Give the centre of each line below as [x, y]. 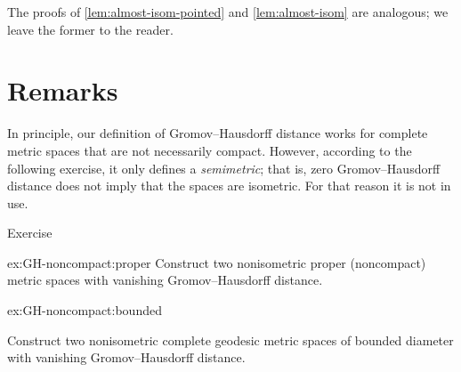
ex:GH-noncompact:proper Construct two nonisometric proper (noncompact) [217, 262]
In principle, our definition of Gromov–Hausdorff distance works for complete [218, 133]
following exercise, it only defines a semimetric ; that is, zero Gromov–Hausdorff [224, 168]
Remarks [63, 90]
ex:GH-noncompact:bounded [85, 310]
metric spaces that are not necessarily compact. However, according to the [210, 150]
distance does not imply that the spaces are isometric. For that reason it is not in [229, 186]
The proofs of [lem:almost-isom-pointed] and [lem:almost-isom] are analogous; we [228, 12]
